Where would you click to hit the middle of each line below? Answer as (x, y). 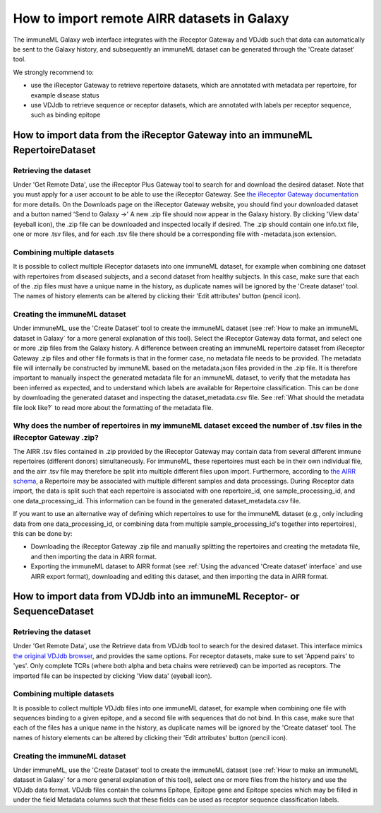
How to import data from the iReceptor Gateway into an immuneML (163, 135)
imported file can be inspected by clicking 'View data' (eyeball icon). (113, 676)
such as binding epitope (66, 115)
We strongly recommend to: (54, 72)
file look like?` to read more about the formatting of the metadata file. (113, 407)
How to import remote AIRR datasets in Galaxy (151, 18)
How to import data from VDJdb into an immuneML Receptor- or (156, 596)
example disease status (65, 95)
